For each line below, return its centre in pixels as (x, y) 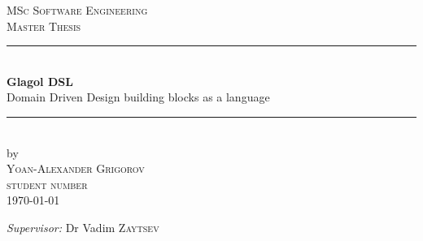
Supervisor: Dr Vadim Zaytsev (83, 227)
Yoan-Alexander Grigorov (76, 168)
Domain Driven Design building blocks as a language (138, 97)
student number (47, 184)
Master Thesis (44, 26)
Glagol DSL (40, 81)
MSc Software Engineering (77, 10)
